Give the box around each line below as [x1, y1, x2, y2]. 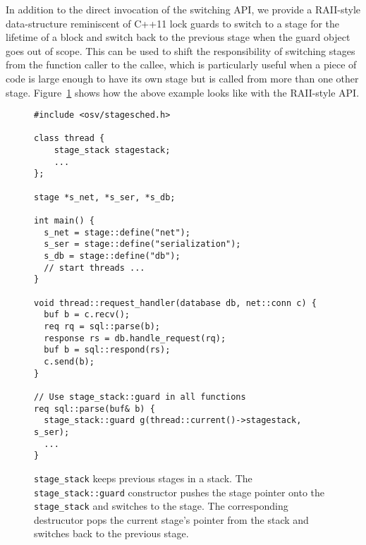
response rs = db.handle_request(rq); [44, 333, 226, 343]
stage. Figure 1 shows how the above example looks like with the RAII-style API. [6, 85, 360, 99]
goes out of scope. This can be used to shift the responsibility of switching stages [6, 43, 355, 58]
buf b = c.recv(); [44, 310, 130, 320]
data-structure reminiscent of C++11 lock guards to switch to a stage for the [6, 16, 340, 30]
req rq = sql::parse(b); [44, 321, 160, 331]
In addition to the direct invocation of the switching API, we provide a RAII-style [6, 2, 361, 16]
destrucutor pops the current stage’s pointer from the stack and [34, 512, 309, 527]
